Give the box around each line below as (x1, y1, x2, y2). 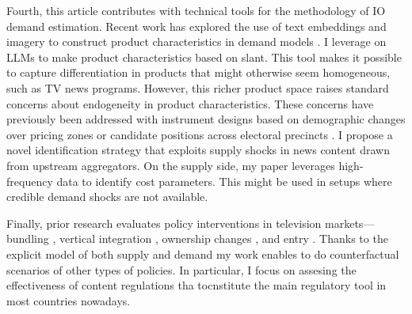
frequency (6, 172, 53, 189)
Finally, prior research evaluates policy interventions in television (6, 214, 322, 231)
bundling (6, 230, 49, 247)
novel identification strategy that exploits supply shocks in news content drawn (6, 142, 390, 158)
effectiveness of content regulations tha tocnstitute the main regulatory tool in (6, 277, 387, 293)
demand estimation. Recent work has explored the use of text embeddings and (6, 17, 387, 34)
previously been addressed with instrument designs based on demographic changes (6, 111, 406, 127)
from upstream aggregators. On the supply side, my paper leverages (6, 157, 335, 173)
